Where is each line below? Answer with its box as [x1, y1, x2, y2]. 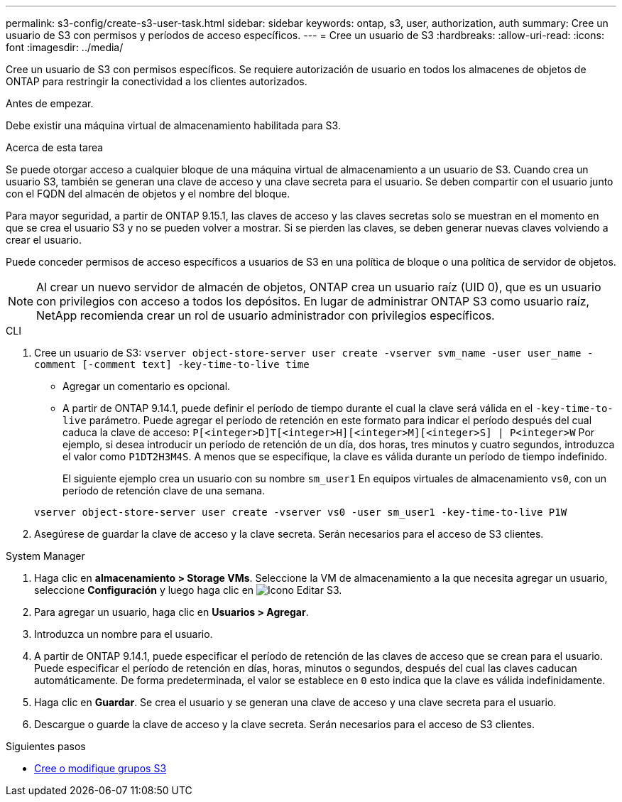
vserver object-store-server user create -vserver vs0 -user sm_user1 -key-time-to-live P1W [34, 506, 567, 518]
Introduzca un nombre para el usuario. [34, 628, 213, 640]
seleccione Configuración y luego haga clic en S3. [34, 584, 342, 596]
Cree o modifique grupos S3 [34, 762, 167, 774]
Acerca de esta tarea [6, 141, 104, 153]
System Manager [6, 550, 85, 562]
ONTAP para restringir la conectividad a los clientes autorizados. [6, 75, 307, 87]
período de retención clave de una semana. [62, 484, 266, 497]
